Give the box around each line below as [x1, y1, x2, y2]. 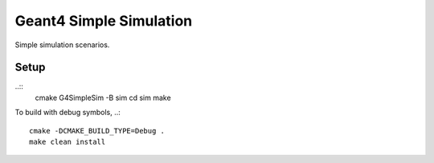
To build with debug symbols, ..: [14, 108, 121, 117]
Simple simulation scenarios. [14, 40, 110, 50]
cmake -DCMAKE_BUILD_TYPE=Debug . [29, 126, 165, 135]
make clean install [29, 137, 106, 147]
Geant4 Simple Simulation [14, 12, 193, 30]
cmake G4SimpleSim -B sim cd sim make [35, 93, 172, 102]
